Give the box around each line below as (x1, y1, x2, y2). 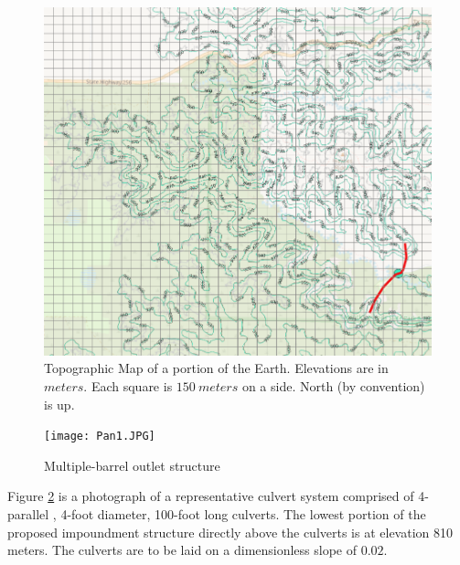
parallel (7, 504, 49, 523)
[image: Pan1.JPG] (44, 430, 155, 443)
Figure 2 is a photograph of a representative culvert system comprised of (7, 486, 414, 506)
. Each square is (83, 376, 173, 395)
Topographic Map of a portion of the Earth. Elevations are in (44, 358, 389, 378)
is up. (44, 394, 75, 413)
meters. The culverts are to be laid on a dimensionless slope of (7, 540, 358, 560)
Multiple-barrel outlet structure (44, 455, 220, 474)
